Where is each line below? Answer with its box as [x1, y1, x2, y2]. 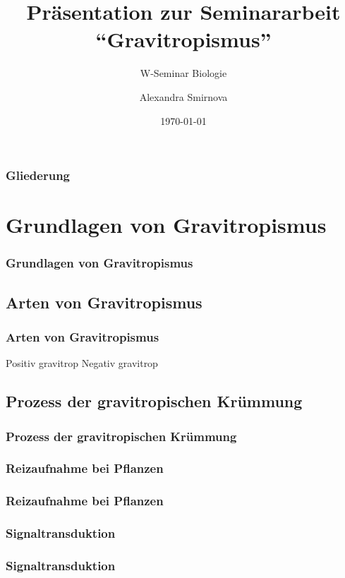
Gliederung [6, 167, 70, 184]
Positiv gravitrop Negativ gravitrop [6, 356, 158, 371]
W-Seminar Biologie [140, 66, 227, 80]
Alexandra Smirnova [139, 89, 228, 104]
